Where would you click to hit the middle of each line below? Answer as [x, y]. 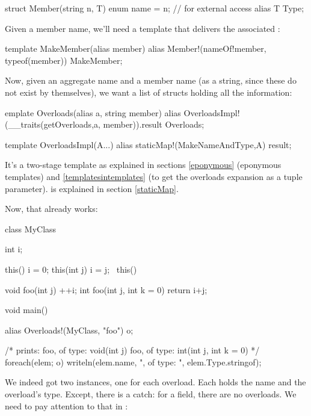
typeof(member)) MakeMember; [64, 60]
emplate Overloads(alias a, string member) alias [93, 112]
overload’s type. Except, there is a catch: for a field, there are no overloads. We [151, 394]
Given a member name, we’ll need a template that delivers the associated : [143, 28]
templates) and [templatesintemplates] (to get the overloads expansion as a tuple [154, 176]
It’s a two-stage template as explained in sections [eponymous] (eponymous [143, 165]
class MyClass [31, 228]
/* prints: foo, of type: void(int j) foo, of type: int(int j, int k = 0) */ [132, 350]
